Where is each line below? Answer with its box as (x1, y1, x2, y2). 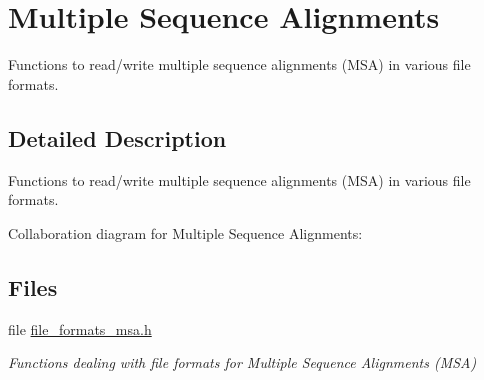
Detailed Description (8, 122, 227, 153)
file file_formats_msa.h (8, 318, 152, 339)
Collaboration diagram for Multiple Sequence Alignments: (8, 222, 363, 243)
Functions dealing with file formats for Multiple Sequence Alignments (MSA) (8, 352, 477, 373)
